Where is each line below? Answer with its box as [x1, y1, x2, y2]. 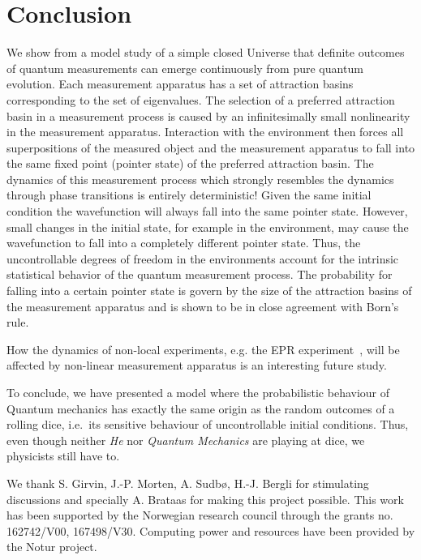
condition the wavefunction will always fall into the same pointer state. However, [6, 203, 408, 220]
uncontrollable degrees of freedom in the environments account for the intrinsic [6, 250, 399, 267]
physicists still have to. [6, 447, 120, 464]
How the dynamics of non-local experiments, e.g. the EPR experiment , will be [6, 340, 400, 357]
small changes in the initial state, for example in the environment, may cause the [6, 218, 409, 235]
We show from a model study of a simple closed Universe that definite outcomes [6, 44, 405, 61]
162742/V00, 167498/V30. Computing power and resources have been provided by [6, 522, 415, 539]
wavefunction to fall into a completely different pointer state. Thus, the [6, 234, 361, 251]
